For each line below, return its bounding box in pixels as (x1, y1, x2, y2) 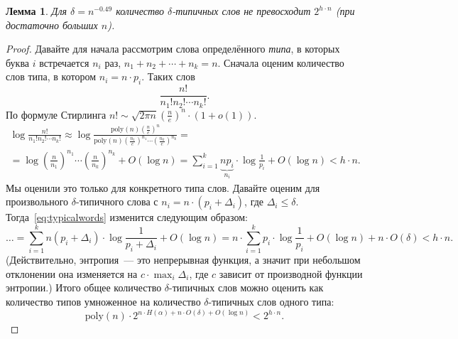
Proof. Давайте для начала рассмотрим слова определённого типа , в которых (6, 41, 340, 56)
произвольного (6, 194, 69, 209)
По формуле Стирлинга (6, 107, 107, 122)
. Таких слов (141, 69, 195, 84)
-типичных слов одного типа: (208, 294, 334, 308)
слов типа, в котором (6, 69, 97, 84)
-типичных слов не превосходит (172, 4, 311, 18)
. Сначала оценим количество (217, 55, 344, 70)
